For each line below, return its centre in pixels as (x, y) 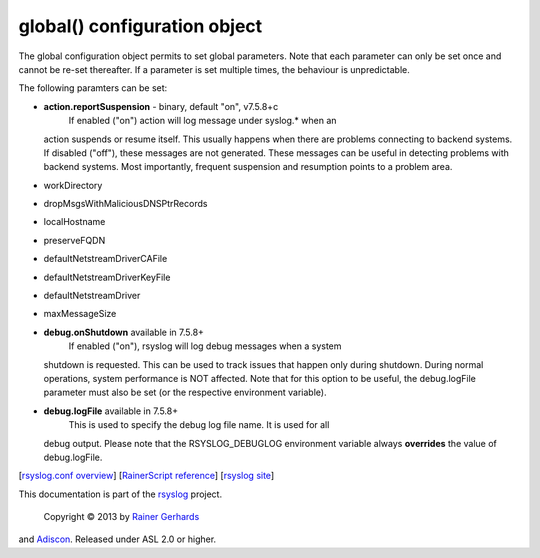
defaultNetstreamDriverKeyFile (107, 277)
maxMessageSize (80, 314)
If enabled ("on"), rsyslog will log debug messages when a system (205, 346)
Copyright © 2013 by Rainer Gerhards (121, 517)
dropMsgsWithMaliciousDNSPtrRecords (125, 204)
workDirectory (73, 185)
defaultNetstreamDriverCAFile (105, 259)
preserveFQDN (74, 240)
